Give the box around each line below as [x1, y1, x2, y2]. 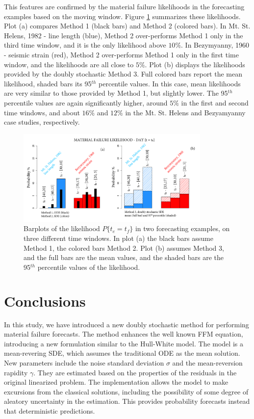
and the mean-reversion [172, 357, 243, 367]
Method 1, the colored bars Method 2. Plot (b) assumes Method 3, [24, 242, 224, 253]
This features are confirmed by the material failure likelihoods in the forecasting [4, 1, 245, 11]
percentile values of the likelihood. [37, 262, 140, 272]
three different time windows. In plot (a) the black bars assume [24, 233, 213, 243]
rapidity [4, 367, 28, 377]
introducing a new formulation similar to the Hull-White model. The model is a [4, 338, 243, 348]
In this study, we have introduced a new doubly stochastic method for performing [4, 319, 249, 329]
